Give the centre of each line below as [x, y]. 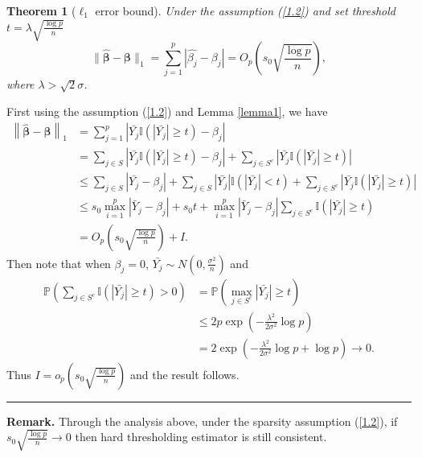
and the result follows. [184, 374]
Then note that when [59, 263]
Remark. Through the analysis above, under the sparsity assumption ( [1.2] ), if [202, 421]
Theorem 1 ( [41, 10]
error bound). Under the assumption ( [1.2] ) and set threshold [246, 10]
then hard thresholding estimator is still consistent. [201, 437]
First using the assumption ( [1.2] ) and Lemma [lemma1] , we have [167, 111]
